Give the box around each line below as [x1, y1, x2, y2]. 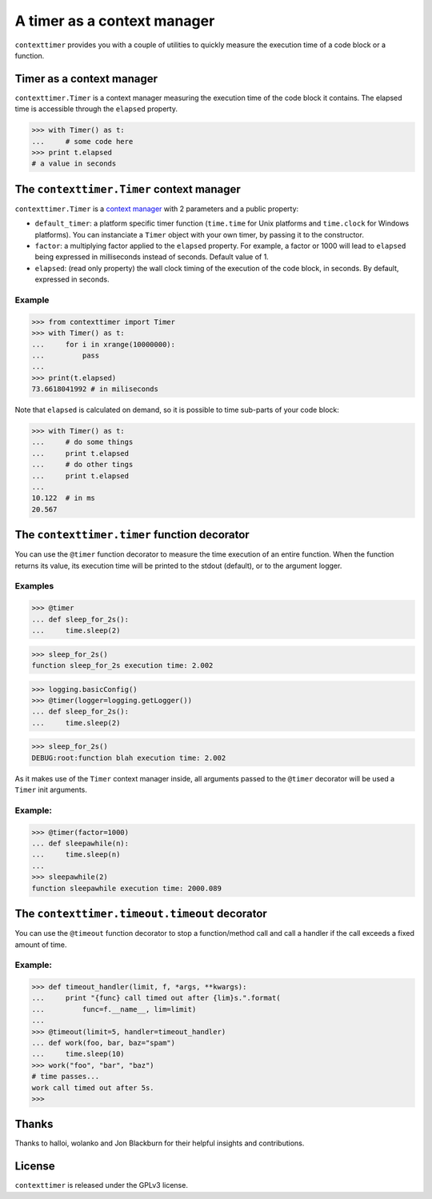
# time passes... [31, 1072, 100, 1081]
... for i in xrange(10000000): [31, 340, 176, 349]
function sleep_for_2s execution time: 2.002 [31, 661, 214, 670]
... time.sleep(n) [31, 850, 121, 859]
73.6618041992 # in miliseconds [31, 385, 159, 394]
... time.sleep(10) [31, 1049, 126, 1059]
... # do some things [31, 438, 134, 447]
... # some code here [31, 137, 134, 146]
